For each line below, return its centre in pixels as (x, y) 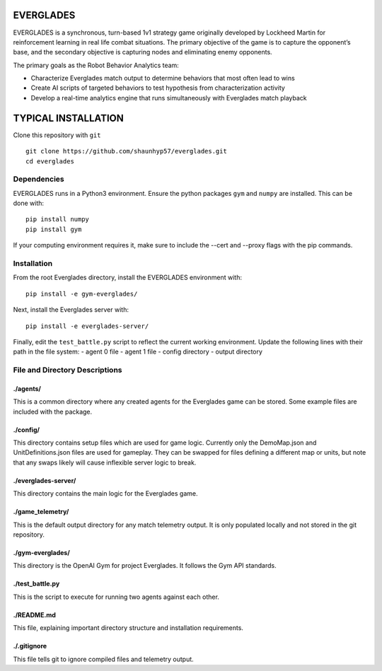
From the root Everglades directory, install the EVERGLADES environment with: (127, 278)
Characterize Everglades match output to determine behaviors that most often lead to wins (163, 78)
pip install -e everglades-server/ (87, 326)
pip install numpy (58, 220)
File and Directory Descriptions (68, 370)
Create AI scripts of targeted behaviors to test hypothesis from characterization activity (158, 88)
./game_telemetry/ (41, 512)
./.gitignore (30, 646)
